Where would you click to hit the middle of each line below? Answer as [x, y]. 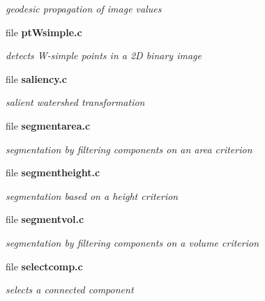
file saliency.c [36, 78]
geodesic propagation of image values [84, 8]
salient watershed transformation [75, 102]
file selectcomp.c [44, 266]
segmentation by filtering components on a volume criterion [132, 242]
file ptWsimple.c [44, 32]
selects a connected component [70, 290]
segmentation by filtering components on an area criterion [129, 149]
